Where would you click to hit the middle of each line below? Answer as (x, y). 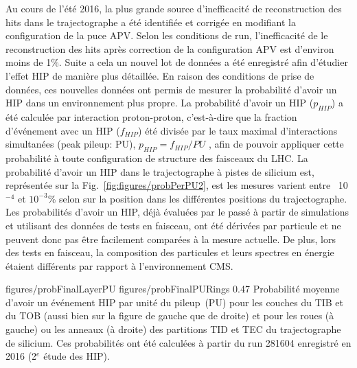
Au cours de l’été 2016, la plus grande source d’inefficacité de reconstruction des (174, 8)
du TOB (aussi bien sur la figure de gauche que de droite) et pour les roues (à (170, 315)
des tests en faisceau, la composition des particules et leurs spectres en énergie (170, 252)
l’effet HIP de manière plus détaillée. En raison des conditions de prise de (160, 75)
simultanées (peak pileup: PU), (71, 144)
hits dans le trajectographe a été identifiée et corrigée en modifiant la (151, 22)
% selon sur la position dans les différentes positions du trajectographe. (197, 198)
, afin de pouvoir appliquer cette (276, 144)
